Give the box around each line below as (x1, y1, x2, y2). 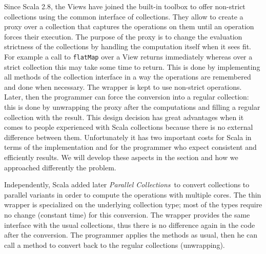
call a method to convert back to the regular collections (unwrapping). (4, 239, 225, 250)
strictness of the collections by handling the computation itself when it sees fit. (4, 41, 252, 52)
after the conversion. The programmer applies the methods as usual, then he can (4, 229, 258, 240)
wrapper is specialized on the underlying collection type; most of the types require (4, 199, 262, 210)
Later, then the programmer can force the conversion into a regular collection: (4, 91, 249, 102)
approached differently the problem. (4, 162, 116, 172)
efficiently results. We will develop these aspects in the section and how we (4, 151, 238, 162)
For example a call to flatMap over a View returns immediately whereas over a (4, 51, 253, 62)
